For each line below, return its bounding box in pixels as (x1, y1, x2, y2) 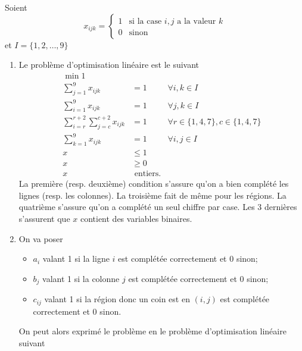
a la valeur (177, 17, 216, 26)
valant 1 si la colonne (42, 272, 120, 284)
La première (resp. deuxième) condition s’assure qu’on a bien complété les (18, 177, 289, 190)
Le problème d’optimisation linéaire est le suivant (18, 58, 200, 71)
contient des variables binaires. (80, 212, 192, 224)
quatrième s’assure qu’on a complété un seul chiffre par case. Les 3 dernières (18, 200, 297, 213)
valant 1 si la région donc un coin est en (44, 293, 190, 305)
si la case (129, 17, 162, 26)
